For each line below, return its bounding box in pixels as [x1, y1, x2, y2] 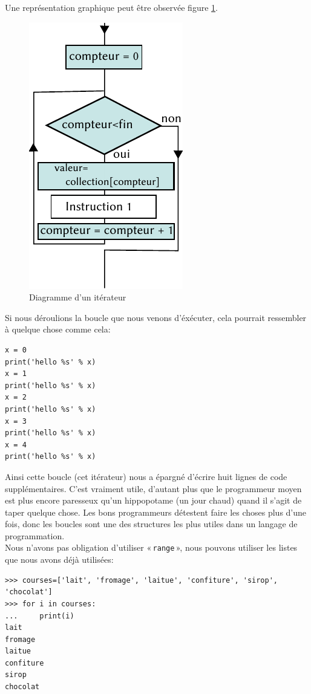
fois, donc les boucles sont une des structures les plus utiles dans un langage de [5, 517, 298, 530]
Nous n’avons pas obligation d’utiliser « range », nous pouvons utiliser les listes [5, 541, 298, 554]
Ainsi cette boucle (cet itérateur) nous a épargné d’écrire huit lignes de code [5, 470, 287, 482]
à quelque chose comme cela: [5, 323, 111, 336]
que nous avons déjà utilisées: [5, 553, 114, 566]
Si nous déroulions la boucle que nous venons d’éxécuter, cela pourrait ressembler [5, 311, 307, 323]
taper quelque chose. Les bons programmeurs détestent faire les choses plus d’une [5, 505, 307, 518]
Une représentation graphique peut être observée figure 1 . [5, 1, 218, 13]
